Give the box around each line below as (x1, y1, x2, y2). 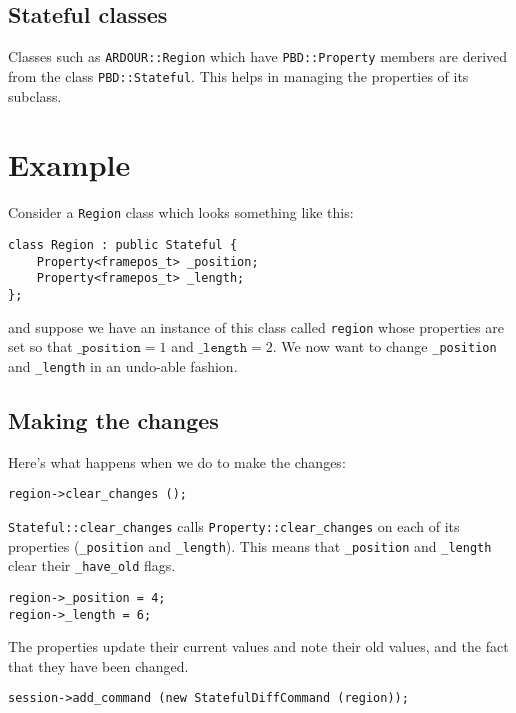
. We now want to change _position (272, 336, 497, 357)
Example (8, 144, 131, 185)
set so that (8, 336, 73, 357)
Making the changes (8, 404, 219, 435)
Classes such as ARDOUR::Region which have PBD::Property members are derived (8, 46, 508, 67)
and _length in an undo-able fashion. (8, 355, 238, 376)
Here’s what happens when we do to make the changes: (8, 451, 346, 472)
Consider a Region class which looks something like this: (8, 202, 354, 223)
